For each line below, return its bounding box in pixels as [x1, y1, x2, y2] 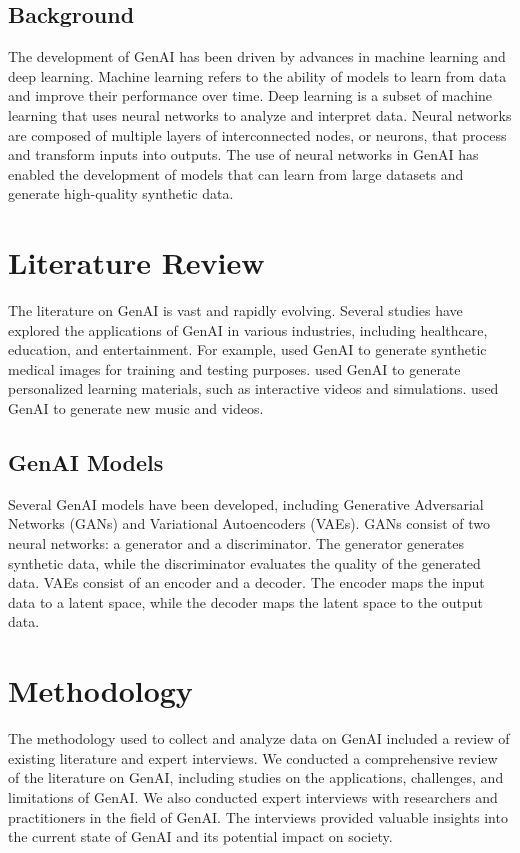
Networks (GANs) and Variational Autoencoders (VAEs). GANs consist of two [8, 513, 491, 534]
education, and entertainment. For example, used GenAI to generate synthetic [8, 339, 487, 360]
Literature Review [8, 242, 265, 283]
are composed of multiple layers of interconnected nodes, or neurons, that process [8, 124, 507, 145]
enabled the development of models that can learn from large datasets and [8, 163, 464, 184]
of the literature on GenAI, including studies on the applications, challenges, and [8, 767, 504, 788]
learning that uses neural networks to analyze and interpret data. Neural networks [8, 104, 512, 125]
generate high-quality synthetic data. [8, 183, 234, 204]
